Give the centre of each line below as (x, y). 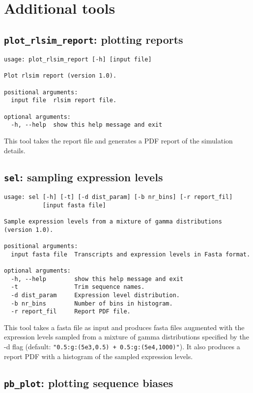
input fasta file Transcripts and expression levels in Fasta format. (131, 254)
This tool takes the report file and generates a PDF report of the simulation (118, 141)
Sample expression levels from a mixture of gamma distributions (113, 222)
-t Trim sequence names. (78, 287)
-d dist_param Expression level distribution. (95, 295)
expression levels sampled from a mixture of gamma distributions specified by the (126, 337)
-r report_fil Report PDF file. (71, 312)
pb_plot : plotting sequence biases (89, 382)
